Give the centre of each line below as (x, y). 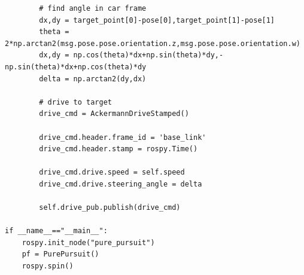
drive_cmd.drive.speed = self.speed (112, 172)
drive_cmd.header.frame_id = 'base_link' (123, 137)
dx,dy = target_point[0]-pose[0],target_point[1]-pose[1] (157, 20)
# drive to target (75, 102)
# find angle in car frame (93, 8)
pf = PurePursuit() (60, 254)
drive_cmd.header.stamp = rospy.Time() (118, 149)
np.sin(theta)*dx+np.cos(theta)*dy (76, 67)
